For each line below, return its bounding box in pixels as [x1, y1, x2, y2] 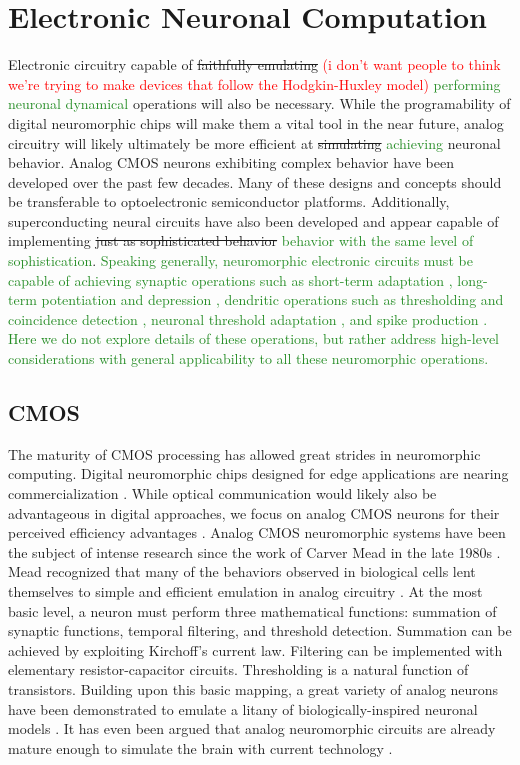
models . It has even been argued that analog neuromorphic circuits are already [8, 718, 496, 739]
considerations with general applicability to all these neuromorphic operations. [8, 348, 489, 369]
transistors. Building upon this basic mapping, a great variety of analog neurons [8, 678, 499, 699]
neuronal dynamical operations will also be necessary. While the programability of [8, 93, 511, 114]
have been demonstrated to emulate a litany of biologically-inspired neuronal [8, 698, 478, 719]
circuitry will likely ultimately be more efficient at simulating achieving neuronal [8, 132, 501, 153]
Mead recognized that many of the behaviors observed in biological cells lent [8, 561, 476, 582]
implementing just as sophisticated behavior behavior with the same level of [8, 230, 474, 251]
